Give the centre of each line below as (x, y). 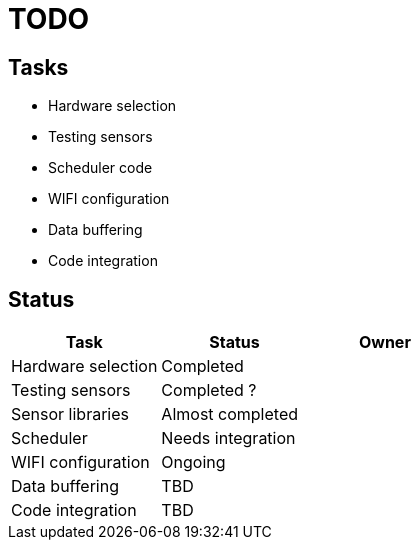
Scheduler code (100, 168)
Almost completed (230, 414)
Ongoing (193, 462)
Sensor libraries (70, 414)
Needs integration (228, 438)
